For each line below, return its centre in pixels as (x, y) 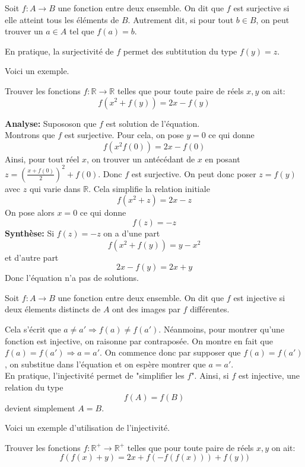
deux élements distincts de (53, 309)
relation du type (34, 387)
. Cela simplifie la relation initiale (149, 188)
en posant (223, 159)
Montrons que (30, 135)
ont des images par (146, 309)
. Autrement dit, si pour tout (181, 19)
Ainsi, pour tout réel (42, 159)
